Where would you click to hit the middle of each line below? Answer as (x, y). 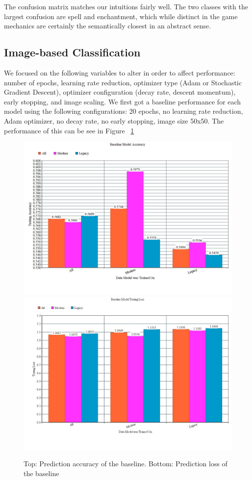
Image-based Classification (72, 52)
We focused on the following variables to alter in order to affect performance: (120, 72)
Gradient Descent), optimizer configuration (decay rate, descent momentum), (120, 92)
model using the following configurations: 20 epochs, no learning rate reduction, (124, 111)
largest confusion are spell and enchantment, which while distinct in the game (121, 16)
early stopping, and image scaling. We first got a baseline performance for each (123, 101)
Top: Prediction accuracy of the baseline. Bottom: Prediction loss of (126, 464)
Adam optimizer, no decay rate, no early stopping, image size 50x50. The (114, 120)
